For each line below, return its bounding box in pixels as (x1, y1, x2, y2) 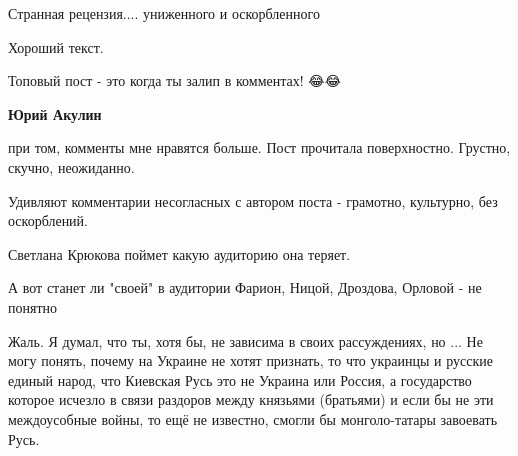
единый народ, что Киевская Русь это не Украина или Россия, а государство (8, 369, 472, 390)
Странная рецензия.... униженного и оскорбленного (8, 3, 320, 23)
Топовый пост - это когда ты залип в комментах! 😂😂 (8, 70, 342, 91)
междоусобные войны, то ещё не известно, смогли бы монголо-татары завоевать (8, 408, 498, 429)
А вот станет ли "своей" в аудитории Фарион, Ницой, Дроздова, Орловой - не (8, 277, 482, 298)
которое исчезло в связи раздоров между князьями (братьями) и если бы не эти (8, 389, 494, 410)
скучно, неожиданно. (8, 156, 135, 177)
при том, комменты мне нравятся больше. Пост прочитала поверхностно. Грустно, (8, 137, 511, 158)
